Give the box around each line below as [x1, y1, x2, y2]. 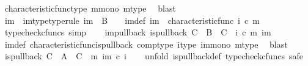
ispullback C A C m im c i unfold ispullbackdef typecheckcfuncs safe [4, 50, 303, 62]
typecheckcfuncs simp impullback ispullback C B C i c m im [4, 26, 271, 38]
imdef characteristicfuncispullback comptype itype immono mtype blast [4, 37, 288, 50]
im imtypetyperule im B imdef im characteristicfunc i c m [4, 13, 260, 26]
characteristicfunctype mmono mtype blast [4, 2, 176, 14]
